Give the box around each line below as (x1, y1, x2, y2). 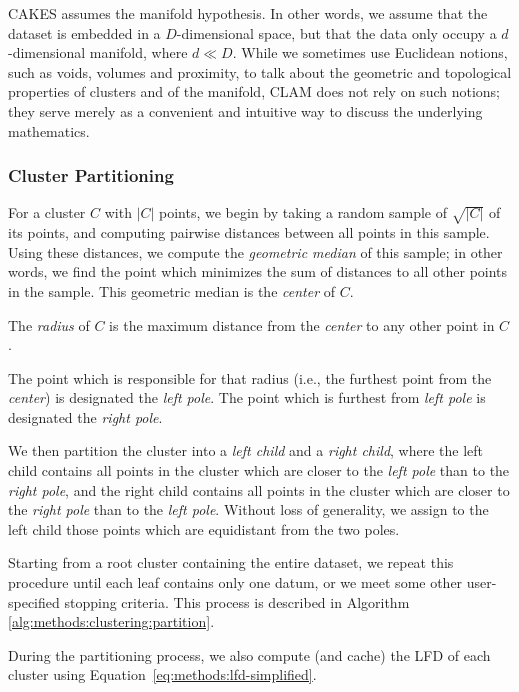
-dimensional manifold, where (8, 42, 188, 63)
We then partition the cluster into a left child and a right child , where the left (8, 440, 484, 461)
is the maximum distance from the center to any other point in (109, 314, 495, 335)
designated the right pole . (8, 406, 163, 427)
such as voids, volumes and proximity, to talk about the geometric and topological (8, 61, 512, 82)
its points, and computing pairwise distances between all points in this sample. (8, 222, 490, 243)
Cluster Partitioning (8, 163, 174, 188)
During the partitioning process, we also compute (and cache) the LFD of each (8, 644, 491, 665)
